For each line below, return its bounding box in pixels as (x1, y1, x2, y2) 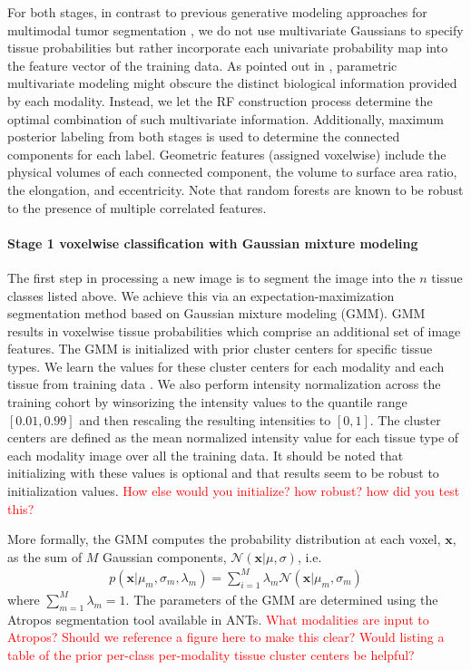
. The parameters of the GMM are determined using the (125, 589, 438, 608)
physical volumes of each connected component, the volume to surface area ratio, (7, 162, 457, 181)
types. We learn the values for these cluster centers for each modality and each (7, 356, 445, 375)
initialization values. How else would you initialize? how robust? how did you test (7, 481, 460, 500)
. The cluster (369, 410, 441, 429)
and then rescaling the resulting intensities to (79, 410, 331, 429)
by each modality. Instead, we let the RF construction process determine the (7, 91, 433, 110)
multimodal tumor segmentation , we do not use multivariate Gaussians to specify (7, 20, 464, 39)
